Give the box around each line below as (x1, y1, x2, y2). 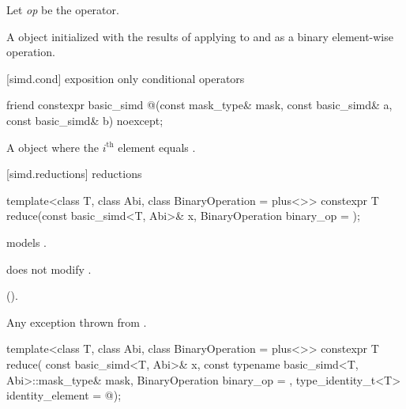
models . (6, 233, 47, 250)
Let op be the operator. (6, 2, 119, 17)
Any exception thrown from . (6, 313, 147, 330)
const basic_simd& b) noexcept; (6, 112, 164, 128)
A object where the (6, 138, 100, 155)
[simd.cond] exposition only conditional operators (6, 70, 245, 86)
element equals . (118, 138, 196, 155)
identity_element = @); (6, 387, 122, 403)
